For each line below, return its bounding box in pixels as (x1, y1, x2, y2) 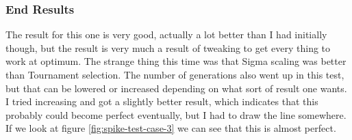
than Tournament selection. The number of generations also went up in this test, (5, 68, 344, 81)
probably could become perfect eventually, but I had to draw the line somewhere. (5, 107, 347, 122)
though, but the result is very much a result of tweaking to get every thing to (5, 40, 331, 55)
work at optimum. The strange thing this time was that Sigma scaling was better (5, 54, 347, 68)
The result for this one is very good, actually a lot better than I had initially (5, 27, 327, 42)
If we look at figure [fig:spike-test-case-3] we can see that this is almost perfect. (5, 121, 336, 135)
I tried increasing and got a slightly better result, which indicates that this (5, 94, 318, 109)
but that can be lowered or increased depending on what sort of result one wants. (5, 81, 347, 95)
